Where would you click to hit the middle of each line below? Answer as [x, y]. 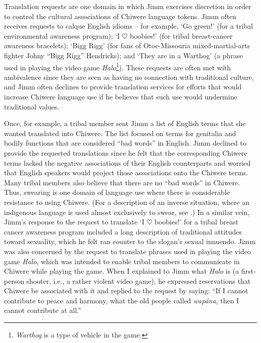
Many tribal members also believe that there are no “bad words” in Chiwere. [122, 182]
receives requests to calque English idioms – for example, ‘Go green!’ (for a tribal [128, 26]
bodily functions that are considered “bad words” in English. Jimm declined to [125, 143]
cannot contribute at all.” [43, 310]
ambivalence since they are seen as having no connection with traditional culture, [129, 77]
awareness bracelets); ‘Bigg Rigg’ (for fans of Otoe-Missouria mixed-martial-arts [127, 45]
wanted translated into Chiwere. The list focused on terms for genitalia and [120, 133]
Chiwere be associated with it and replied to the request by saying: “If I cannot [126, 291]
